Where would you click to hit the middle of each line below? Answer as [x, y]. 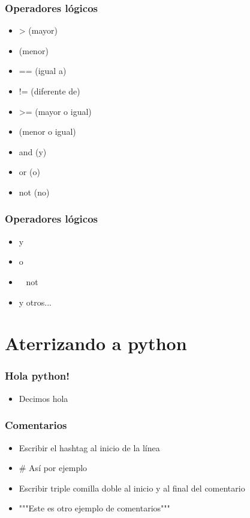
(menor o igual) [47, 131]
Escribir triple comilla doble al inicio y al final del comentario [132, 488]
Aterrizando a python [96, 343]
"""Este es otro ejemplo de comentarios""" [94, 508]
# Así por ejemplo [53, 468]
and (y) [33, 151]
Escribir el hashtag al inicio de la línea [89, 447]
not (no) [34, 192]
